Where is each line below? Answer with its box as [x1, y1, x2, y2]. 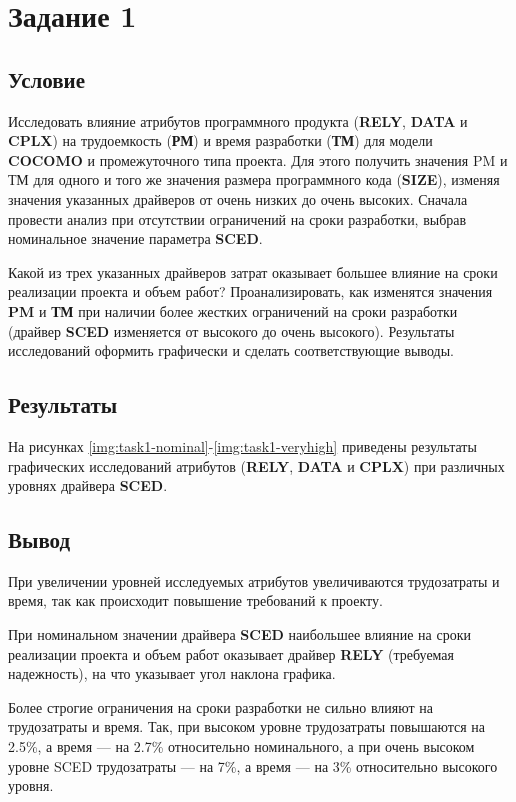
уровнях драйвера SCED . [8, 475, 168, 496]
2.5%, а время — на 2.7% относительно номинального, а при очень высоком [8, 736, 475, 757]
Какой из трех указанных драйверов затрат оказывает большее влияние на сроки [8, 261, 498, 282]
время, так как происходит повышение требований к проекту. [8, 590, 383, 611]
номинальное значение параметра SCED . [8, 228, 263, 249]
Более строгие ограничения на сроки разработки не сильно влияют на [8, 696, 434, 717]
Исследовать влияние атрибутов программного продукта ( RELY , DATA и [8, 110, 468, 131]
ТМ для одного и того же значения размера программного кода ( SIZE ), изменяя [8, 169, 500, 190]
